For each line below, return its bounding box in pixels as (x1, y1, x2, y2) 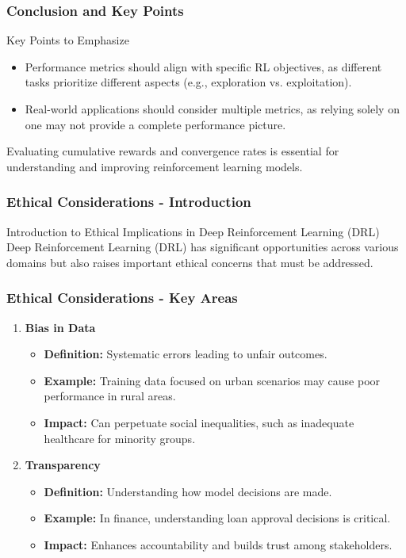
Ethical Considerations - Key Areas (6, 288, 238, 308)
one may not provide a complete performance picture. (25, 116, 286, 132)
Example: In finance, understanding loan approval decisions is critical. (44, 510, 391, 526)
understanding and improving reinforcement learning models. (6, 158, 303, 174)
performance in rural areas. (44, 388, 176, 404)
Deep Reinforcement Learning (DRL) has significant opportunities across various (6, 239, 399, 255)
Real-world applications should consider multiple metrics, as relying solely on (25, 101, 400, 117)
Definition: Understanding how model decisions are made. (44, 483, 332, 499)
